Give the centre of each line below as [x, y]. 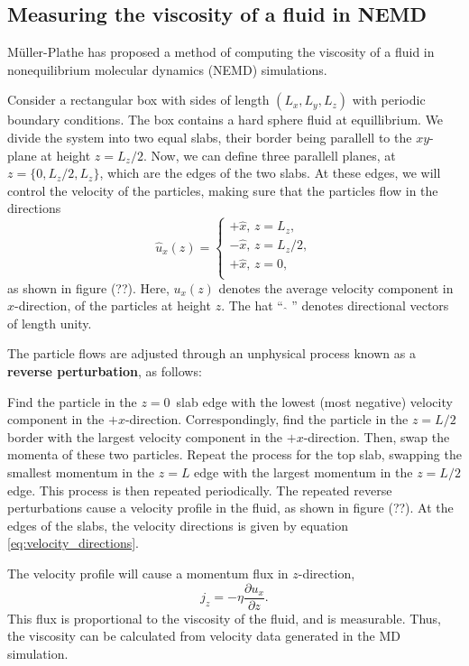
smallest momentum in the [81, 472]
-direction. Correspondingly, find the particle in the [267, 419]
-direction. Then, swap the [377, 436]
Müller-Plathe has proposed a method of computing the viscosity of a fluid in [221, 52]
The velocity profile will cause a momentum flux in [148, 573]
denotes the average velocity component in [336, 287]
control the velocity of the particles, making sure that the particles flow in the [223, 190]
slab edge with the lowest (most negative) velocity [314, 401]
